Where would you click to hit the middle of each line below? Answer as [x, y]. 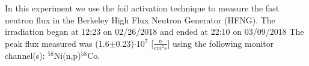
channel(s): [25, 55]
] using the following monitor [221, 43]
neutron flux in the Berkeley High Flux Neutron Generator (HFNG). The [140, 19]
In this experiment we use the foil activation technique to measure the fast [142, 8]
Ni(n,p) [67, 55]
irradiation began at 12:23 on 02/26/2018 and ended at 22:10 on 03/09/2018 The [154, 31]
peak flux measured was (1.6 [57, 43]
